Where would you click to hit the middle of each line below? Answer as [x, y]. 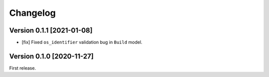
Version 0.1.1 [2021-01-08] [51, 30]
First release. [23, 68]
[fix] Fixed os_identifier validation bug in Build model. [82, 42]
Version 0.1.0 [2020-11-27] [52, 56]
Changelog [32, 13]
